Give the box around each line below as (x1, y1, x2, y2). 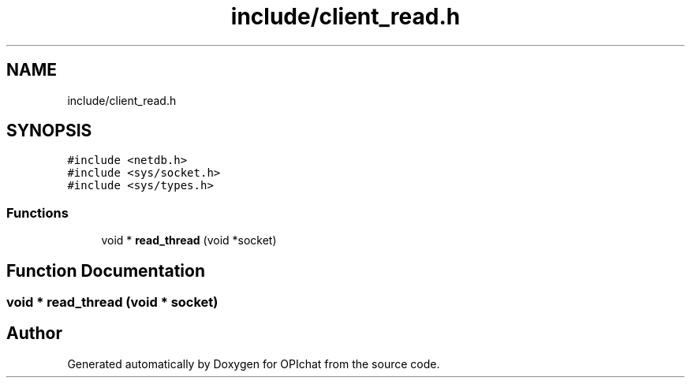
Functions (6, 204, 69, 221)
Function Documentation (6, 260, 205, 281)
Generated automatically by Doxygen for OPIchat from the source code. (67, 356, 440, 371)
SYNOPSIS (6, 121, 92, 141)
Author (6, 323, 62, 344)
